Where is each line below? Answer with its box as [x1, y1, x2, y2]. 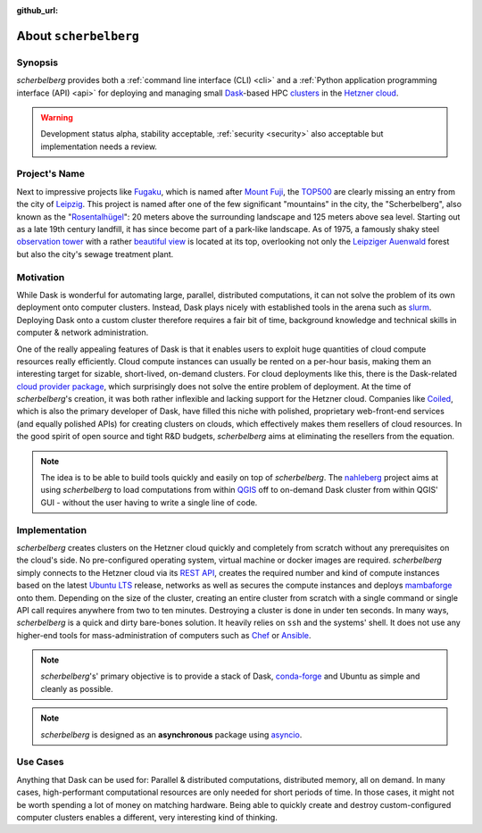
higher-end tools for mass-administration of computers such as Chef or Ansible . [16, 629, 312, 640]
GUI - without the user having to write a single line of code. [40, 496, 258, 508]
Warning [40, 112, 73, 122]
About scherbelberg [16, 28, 140, 44]
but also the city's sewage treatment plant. [16, 248, 174, 259]
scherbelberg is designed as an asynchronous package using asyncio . [40, 729, 303, 740]
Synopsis [16, 56, 58, 69]
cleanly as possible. [40, 683, 113, 694]
